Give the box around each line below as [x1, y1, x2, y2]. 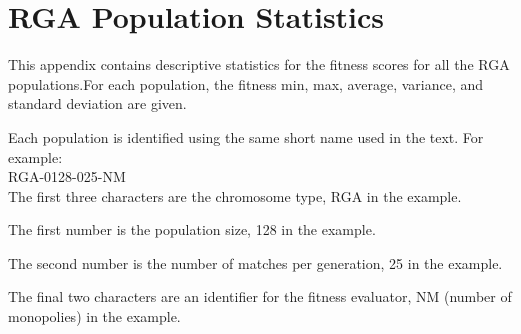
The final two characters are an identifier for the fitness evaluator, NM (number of [8, 286, 512, 307]
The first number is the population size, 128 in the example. [8, 219, 376, 240]
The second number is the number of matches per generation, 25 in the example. [8, 252, 503, 273]
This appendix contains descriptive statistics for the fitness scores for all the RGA [8, 54, 510, 75]
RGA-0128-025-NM [8, 166, 126, 187]
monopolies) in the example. [8, 306, 181, 327]
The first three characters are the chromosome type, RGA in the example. [8, 185, 462, 206]
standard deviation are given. [8, 93, 187, 114]
